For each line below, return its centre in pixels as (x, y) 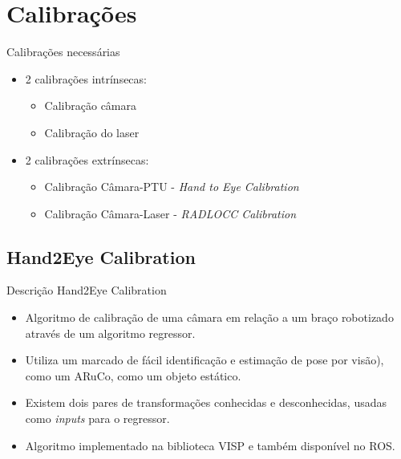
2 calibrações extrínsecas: (87, 159)
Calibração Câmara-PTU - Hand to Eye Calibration (172, 187)
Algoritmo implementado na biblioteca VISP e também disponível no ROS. (210, 445)
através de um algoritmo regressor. (110, 333)
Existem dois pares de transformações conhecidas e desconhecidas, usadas (206, 402)
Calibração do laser (92, 132)
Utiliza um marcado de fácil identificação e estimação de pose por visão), (205, 360)
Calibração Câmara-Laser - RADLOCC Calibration (170, 213)
